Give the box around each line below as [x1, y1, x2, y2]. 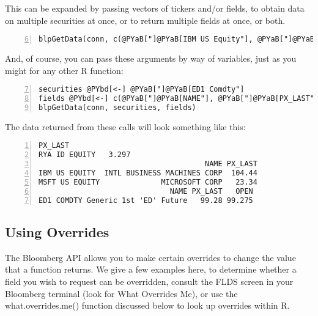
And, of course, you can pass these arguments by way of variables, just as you [5, 52, 297, 65]
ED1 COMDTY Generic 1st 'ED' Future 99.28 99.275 [39, 196, 253, 205]
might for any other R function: [5, 64, 124, 76]
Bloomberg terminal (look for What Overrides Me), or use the [5, 287, 238, 299]
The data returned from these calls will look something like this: [5, 120, 246, 133]
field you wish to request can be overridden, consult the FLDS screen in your [5, 274, 294, 287]
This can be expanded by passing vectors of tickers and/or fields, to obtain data [5, 2, 305, 14]
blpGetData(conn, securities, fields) [39, 103, 196, 112]
